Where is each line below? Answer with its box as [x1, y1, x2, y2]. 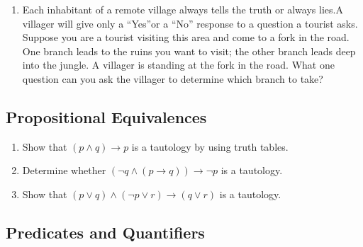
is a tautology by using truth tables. [131, 139, 289, 154]
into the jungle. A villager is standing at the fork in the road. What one [22, 57, 335, 72]
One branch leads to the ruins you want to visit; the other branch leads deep [22, 43, 356, 58]
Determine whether [22, 163, 106, 178]
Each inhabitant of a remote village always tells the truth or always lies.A [22, 2, 343, 16]
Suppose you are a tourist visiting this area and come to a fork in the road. [22, 30, 350, 45]
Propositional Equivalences [6, 105, 207, 127]
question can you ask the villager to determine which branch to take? [22, 71, 323, 86]
